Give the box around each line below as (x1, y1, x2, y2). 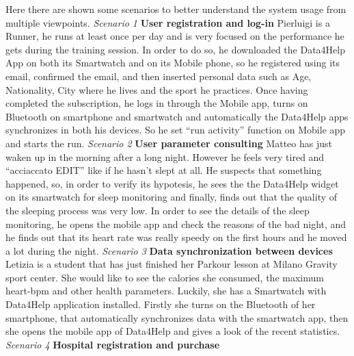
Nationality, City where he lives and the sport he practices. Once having (5, 82, 308, 97)
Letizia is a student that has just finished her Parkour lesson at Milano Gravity (5, 257, 338, 271)
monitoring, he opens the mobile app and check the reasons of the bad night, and (5, 216, 346, 231)
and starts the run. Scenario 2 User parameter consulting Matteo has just (5, 136, 332, 150)
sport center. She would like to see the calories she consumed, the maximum (5, 270, 324, 284)
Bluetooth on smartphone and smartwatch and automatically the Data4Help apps (5, 109, 349, 123)
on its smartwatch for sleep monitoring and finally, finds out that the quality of (5, 190, 338, 204)
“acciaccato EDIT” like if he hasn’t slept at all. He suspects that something (5, 163, 322, 177)
